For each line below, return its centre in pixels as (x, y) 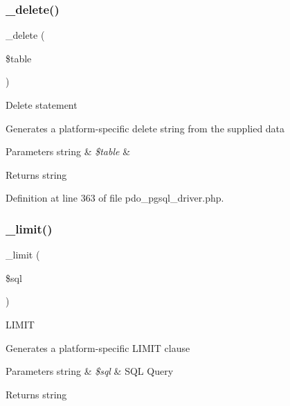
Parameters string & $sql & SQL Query (90, 371)
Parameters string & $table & (68, 151)
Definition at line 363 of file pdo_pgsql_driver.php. (115, 198)
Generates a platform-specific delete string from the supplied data (145, 128)
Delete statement (42, 105)
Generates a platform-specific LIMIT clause (98, 347)
